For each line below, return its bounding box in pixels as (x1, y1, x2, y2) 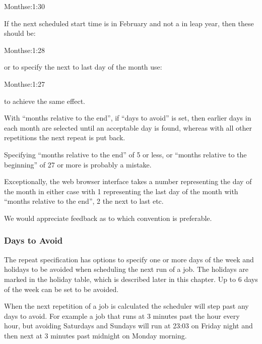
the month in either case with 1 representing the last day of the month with (4, 186, 238, 196)
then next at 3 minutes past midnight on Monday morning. (4, 330, 187, 340)
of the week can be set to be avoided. (4, 283, 119, 294)
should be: (4, 28, 36, 38)
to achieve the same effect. (4, 95, 86, 106)
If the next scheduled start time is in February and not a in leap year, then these (4, 18, 254, 28)
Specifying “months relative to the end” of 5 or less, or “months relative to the (4, 149, 247, 159)
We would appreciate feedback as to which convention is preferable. (4, 212, 212, 223)
